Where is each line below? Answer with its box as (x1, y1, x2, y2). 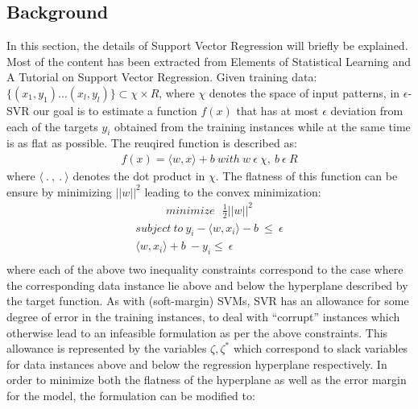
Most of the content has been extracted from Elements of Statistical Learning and (6, 52, 412, 69)
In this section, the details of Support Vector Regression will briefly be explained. (6, 37, 408, 54)
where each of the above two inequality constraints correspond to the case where (6, 261, 404, 278)
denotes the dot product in (72, 167, 205, 184)
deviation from (330, 101, 404, 118)
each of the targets (6, 118, 98, 134)
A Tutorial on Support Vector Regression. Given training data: (6, 68, 317, 85)
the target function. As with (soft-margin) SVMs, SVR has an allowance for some (6, 292, 409, 309)
